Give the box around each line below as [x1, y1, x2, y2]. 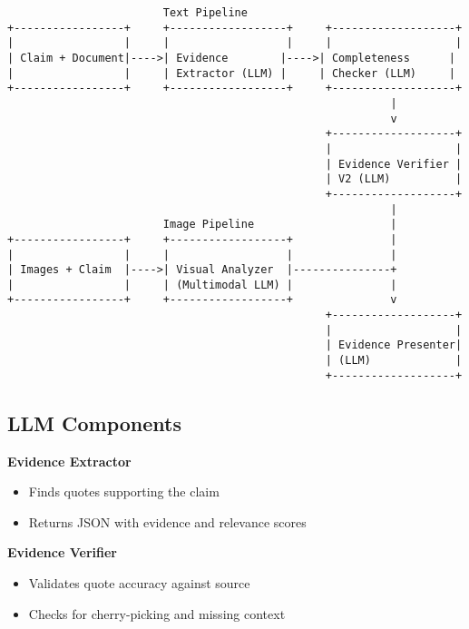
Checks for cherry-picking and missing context [28, 604, 286, 623]
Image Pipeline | [162, 218, 397, 231]
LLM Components [7, 408, 182, 437]
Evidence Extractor [7, 451, 132, 470]
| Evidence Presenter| [325, 339, 463, 352]
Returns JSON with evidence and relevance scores [28, 512, 307, 531]
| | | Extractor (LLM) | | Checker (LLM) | [7, 66, 455, 80]
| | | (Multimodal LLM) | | [7, 278, 397, 291]
